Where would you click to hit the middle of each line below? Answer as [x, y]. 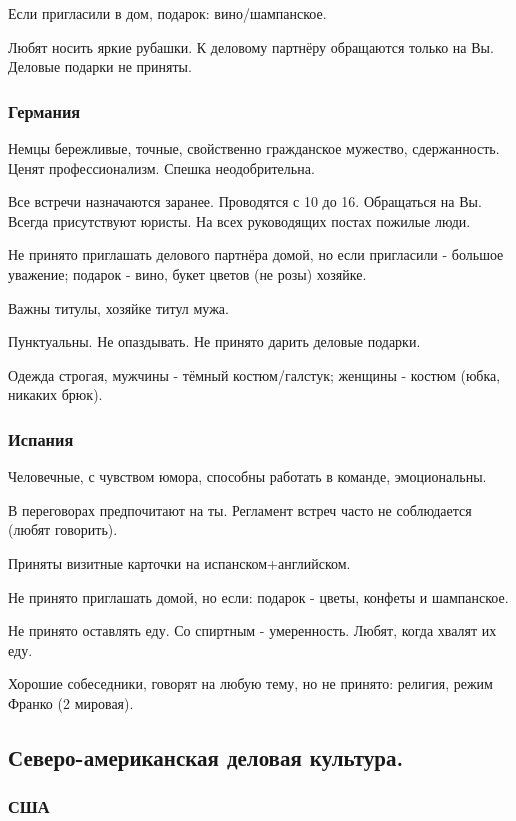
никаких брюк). [55, 394]
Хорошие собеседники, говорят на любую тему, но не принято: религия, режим [250, 683]
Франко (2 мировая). [71, 702]
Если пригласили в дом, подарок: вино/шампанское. [167, 13]
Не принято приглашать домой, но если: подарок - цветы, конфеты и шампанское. [258, 596]
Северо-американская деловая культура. [206, 756]
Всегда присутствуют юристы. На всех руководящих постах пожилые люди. [239, 220]
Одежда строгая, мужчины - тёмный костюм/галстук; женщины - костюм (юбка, [254, 374]
